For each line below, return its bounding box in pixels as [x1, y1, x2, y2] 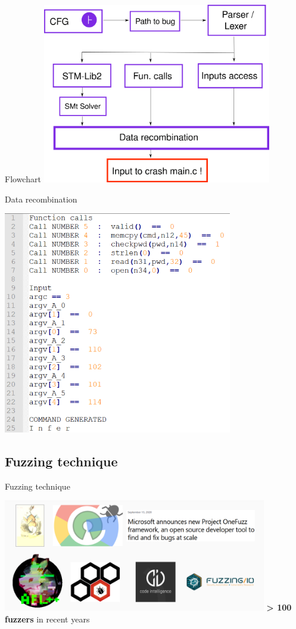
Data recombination [5, 192, 77, 205]
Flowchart [5, 173, 41, 185]
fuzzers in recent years [5, 613, 90, 625]
